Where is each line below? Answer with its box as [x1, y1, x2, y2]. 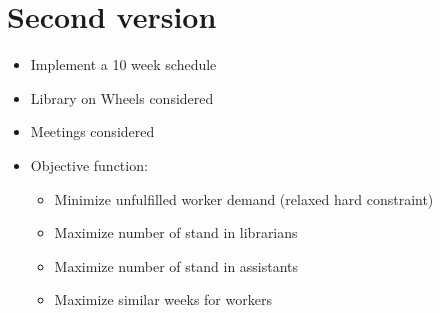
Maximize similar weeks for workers [54, 289, 272, 310]
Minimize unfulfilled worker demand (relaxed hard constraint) [54, 188, 434, 209]
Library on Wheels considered [30, 87, 214, 108]
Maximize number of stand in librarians [54, 222, 298, 243]
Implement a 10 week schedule [30, 54, 217, 75]
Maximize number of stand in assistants [54, 255, 299, 276]
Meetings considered [30, 121, 155, 142]
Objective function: [30, 154, 148, 175]
